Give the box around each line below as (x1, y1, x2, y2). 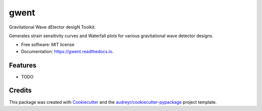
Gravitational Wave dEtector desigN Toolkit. (9, 24, 96, 30)
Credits (9, 86, 32, 95)
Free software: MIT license (21, 42, 75, 48)
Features (9, 61, 36, 69)
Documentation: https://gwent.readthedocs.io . (21, 48, 114, 54)
